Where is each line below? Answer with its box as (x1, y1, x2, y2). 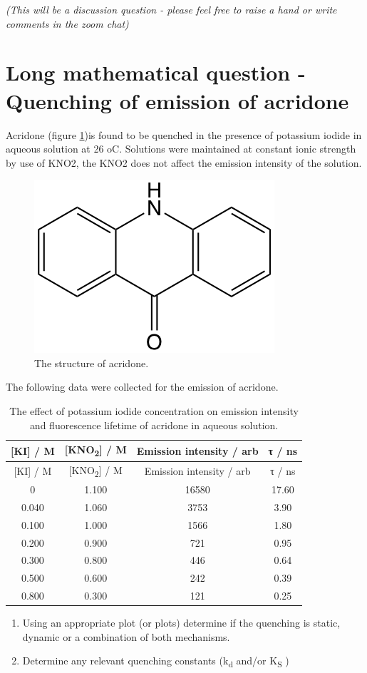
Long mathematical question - (6, 58, 306, 87)
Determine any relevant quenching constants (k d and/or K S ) (22, 653, 289, 670)
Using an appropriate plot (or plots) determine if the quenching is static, (22, 615, 341, 630)
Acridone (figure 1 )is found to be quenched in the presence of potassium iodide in (6, 127, 362, 142)
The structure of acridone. (34, 355, 149, 370)
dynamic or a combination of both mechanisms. (22, 629, 230, 644)
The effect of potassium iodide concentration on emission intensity (9, 404, 299, 418)
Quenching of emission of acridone (6, 86, 349, 115)
